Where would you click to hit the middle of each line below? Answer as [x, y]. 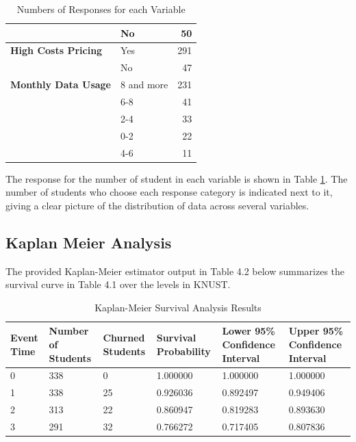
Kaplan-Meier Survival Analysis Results [178, 307]
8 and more [144, 84]
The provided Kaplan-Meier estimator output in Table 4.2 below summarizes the [175, 271]
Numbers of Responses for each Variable [101, 9]
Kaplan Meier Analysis [89, 242]
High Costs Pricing [56, 50]
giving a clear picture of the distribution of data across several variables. [157, 205]
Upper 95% [316, 331]
